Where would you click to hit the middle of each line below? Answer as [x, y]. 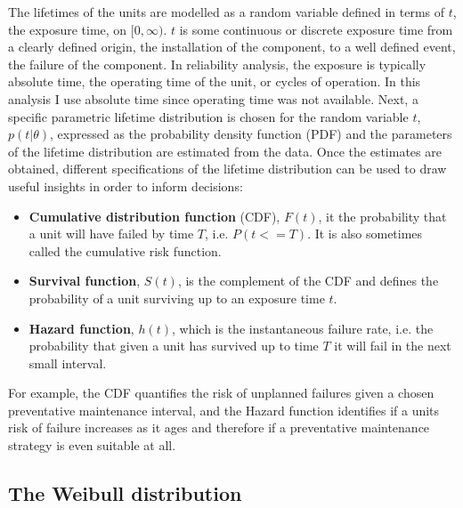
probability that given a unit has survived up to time [174, 346]
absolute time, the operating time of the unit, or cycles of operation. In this [215, 81]
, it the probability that [382, 216]
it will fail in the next [393, 346]
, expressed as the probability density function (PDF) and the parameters [251, 134]
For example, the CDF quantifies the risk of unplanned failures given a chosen [221, 393]
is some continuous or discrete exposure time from [316, 29]
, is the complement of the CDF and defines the [308, 281]
